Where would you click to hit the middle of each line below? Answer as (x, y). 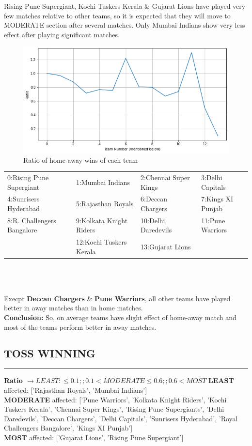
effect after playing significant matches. (62, 34)
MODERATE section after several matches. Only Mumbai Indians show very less (125, 25)
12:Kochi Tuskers (101, 242)
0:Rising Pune (28, 177)
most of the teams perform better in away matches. (80, 327)
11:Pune (213, 220)
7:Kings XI (217, 199)
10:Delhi (153, 220)
